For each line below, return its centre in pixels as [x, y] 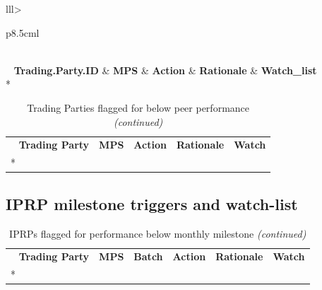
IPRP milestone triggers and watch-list [152, 203]
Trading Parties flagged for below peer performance [138, 107]
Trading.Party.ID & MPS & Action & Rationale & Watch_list [165, 70]
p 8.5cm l [23, 32]
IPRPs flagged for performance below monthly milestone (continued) [158, 233]
